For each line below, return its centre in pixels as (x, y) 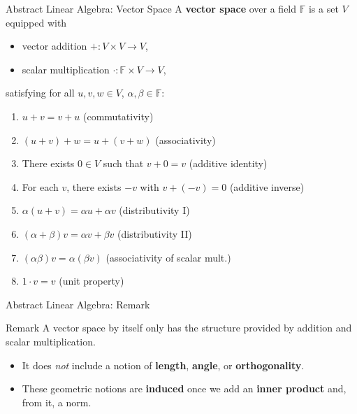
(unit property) (92, 281)
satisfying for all (40, 93)
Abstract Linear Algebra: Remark (78, 304)
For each (40, 186)
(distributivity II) (155, 233)
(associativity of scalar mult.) (168, 257)
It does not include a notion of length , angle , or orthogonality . (163, 365)
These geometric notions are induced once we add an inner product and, (184, 388)
